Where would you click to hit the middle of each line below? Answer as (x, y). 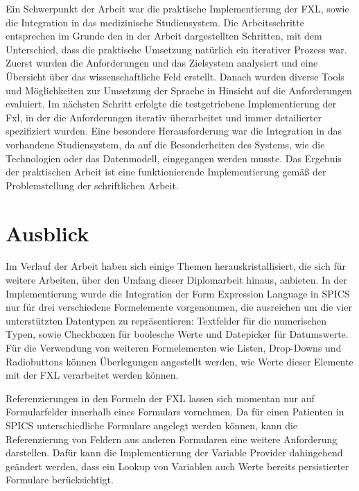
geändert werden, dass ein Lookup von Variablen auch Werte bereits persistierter (177, 466)
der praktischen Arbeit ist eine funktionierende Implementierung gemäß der (166, 172)
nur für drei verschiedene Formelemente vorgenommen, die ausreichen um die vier (179, 307)
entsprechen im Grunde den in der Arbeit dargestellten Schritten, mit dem (164, 36)
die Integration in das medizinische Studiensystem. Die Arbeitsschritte (155, 22)
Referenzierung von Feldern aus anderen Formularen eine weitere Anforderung (172, 439)
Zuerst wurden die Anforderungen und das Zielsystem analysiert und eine (162, 63)
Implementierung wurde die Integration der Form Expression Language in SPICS (178, 293)
